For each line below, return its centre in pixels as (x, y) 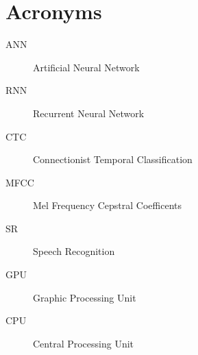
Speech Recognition (74, 251)
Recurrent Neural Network (89, 113)
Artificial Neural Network (86, 67)
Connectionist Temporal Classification (113, 159)
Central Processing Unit (84, 343)
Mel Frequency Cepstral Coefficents (108, 205)
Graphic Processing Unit (85, 297)
